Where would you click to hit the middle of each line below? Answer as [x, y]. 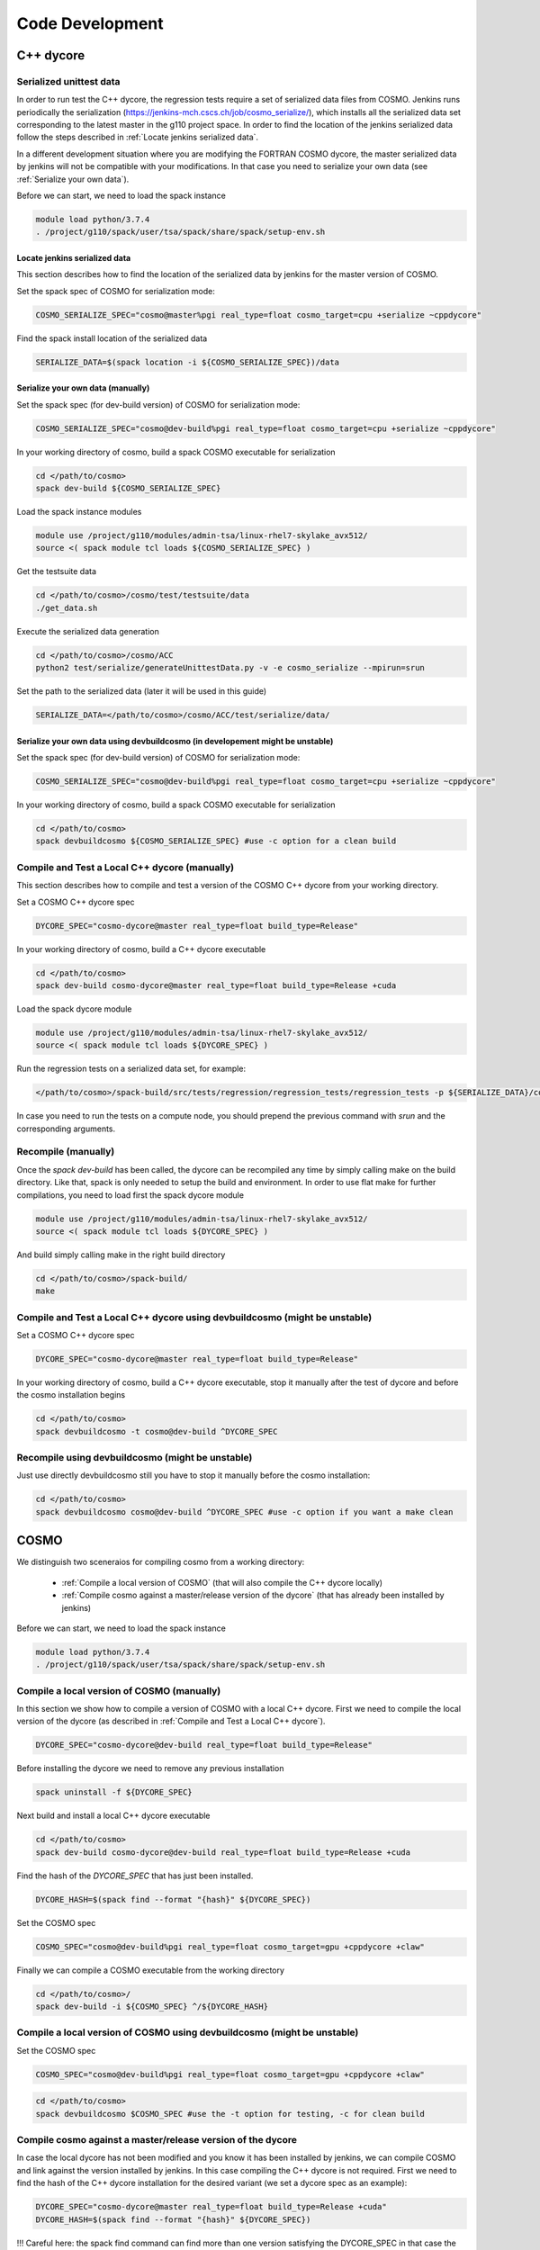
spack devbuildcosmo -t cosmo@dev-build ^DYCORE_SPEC [157, 1431]
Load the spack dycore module [74, 1009]
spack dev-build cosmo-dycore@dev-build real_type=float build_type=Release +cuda [223, 1852]
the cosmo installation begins [71, 1395]
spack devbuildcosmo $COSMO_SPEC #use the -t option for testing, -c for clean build [230, 2114]
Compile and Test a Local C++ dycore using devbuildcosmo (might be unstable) [194, 1317]
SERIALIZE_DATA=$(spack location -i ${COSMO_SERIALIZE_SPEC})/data [188, 362]
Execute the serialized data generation [88, 631]
